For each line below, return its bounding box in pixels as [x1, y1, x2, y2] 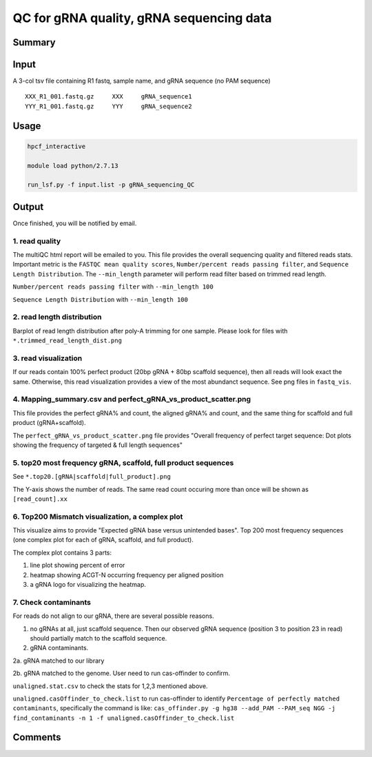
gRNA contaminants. [30, 644, 89, 652]
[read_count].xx [12, 495, 68, 503]
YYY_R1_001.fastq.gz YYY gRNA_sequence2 [25, 102, 192, 110]
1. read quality [12, 236, 61, 246]
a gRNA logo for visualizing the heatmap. [30, 581, 146, 589]
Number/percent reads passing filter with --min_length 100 [12, 282, 214, 291]
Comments [12, 732, 61, 743]
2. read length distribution [12, 312, 102, 322]
